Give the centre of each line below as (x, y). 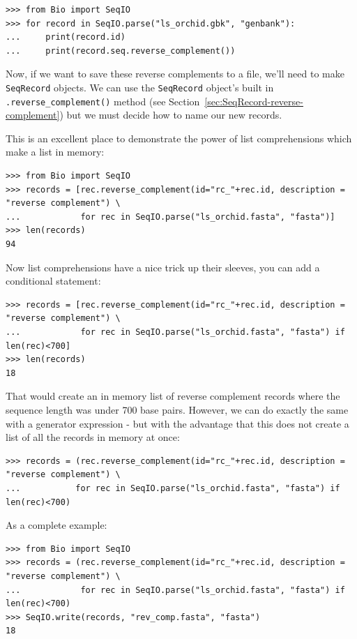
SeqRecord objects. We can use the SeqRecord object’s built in (140, 87)
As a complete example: (56, 525)
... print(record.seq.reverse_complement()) (121, 51)
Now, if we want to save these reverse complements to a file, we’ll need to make (175, 74)
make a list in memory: (55, 152)
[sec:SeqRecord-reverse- (254, 101)
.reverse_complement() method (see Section (103, 101)
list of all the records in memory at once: (93, 437)
